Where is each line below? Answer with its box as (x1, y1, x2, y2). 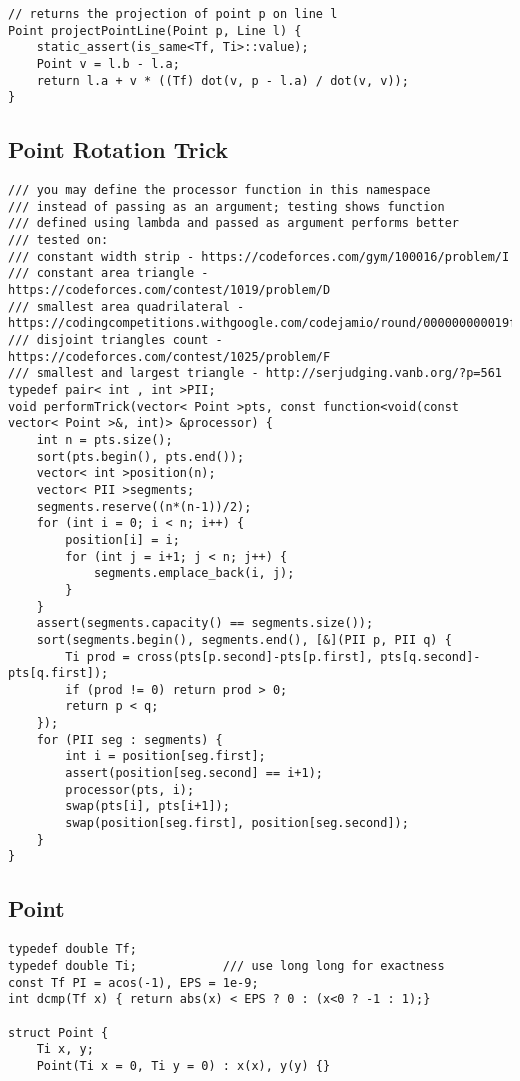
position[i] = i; (65, 532, 180, 547)
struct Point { (8, 1025, 109, 1040)
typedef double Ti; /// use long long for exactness (8, 958, 445, 973)
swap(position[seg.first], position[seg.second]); (65, 816, 409, 831)
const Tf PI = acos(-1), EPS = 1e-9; (8, 975, 259, 990)
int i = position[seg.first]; (65, 749, 266, 764)
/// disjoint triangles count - (8, 333, 223, 348)
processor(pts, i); (65, 782, 195, 797)
